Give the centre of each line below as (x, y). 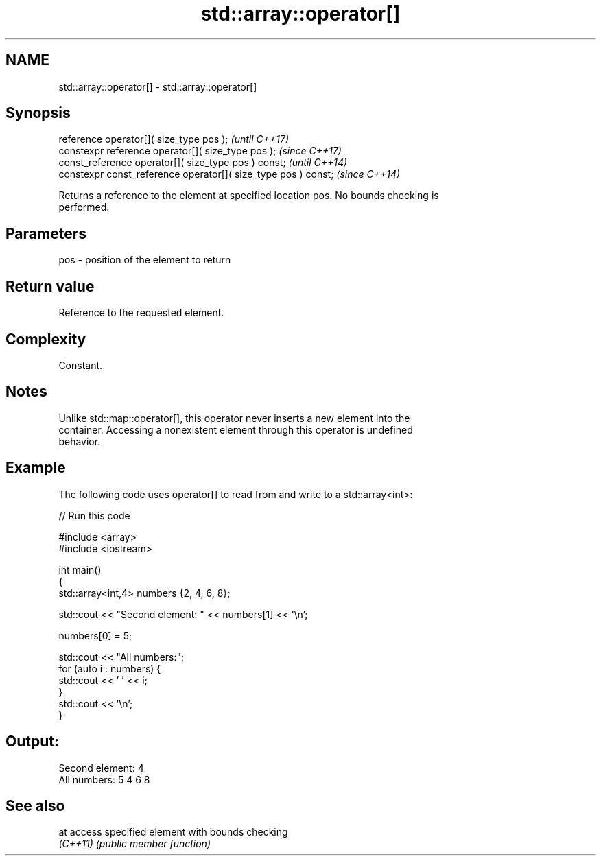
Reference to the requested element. (141, 313)
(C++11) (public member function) (134, 844)
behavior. (80, 441)
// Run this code (94, 515)
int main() (80, 569)
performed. (84, 207)
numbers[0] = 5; (95, 635)
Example (36, 468)
